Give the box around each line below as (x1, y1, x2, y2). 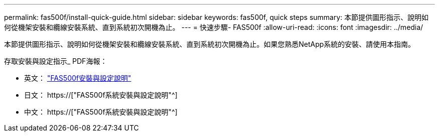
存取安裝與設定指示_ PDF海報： (4, 57, 107, 65)
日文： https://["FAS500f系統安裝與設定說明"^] (24, 91, 178, 99)
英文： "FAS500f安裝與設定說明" (24, 74, 131, 82)
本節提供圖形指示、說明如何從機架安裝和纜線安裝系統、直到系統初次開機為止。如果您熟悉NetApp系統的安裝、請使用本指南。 (4, 40, 415, 48)
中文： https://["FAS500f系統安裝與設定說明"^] (24, 108, 178, 116)
